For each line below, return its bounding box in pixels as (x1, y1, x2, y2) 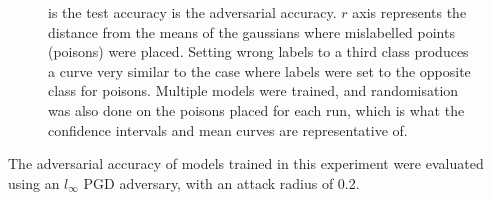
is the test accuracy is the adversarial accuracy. (48, 2, 337, 22)
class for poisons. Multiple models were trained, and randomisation (48, 80, 459, 101)
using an (8, 172, 60, 193)
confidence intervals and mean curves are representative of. (48, 119, 408, 140)
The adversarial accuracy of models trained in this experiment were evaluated (8, 153, 484, 174)
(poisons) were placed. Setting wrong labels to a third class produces (48, 41, 469, 62)
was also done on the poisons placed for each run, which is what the (48, 99, 465, 120)
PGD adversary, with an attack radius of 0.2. (83, 172, 360, 193)
